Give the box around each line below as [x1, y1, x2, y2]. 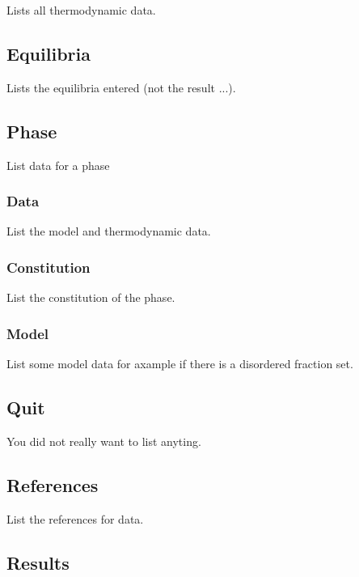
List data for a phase [6, 156, 110, 173]
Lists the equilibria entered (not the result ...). [6, 78, 236, 95]
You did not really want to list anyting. [6, 432, 201, 449]
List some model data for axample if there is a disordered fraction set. [6, 355, 353, 372]
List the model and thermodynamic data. [6, 223, 211, 240]
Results [6, 549, 70, 575]
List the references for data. [6, 510, 144, 527]
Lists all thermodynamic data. [6, 2, 156, 18]
